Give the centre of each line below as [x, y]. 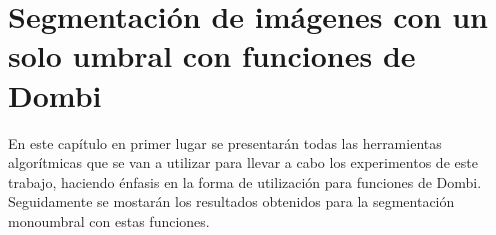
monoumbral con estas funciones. [109, 220]
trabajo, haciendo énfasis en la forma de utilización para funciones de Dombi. [245, 181]
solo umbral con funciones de [212, 55]
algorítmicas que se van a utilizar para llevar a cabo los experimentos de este [243, 162]
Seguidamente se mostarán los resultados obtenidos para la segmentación [231, 201]
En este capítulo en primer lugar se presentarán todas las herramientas [225, 142]
